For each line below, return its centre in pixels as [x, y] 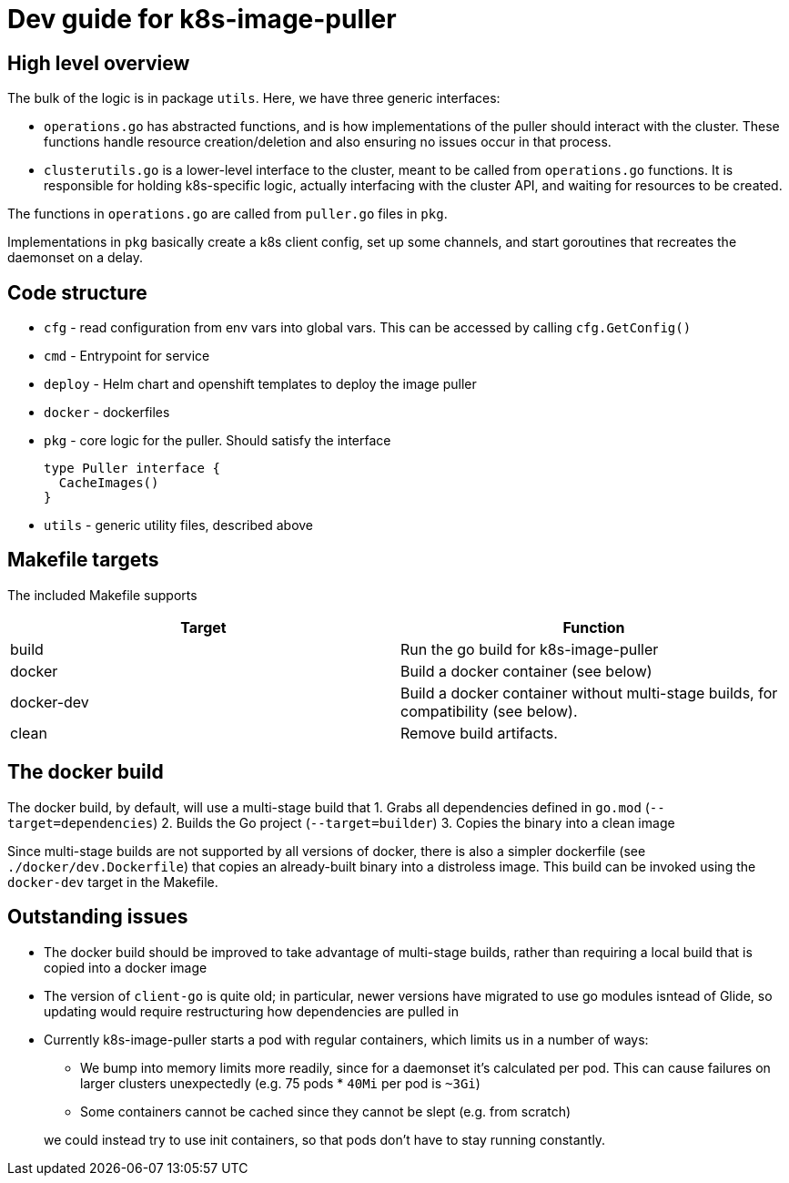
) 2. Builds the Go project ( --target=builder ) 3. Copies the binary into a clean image [414, 822]
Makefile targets [83, 560]
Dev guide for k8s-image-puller [202, 19]
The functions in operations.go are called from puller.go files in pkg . [228, 214]
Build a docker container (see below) [526, 671]
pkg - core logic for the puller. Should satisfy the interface [217, 441]
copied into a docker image [126, 967]
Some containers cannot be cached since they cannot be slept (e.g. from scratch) [326, 1111]
